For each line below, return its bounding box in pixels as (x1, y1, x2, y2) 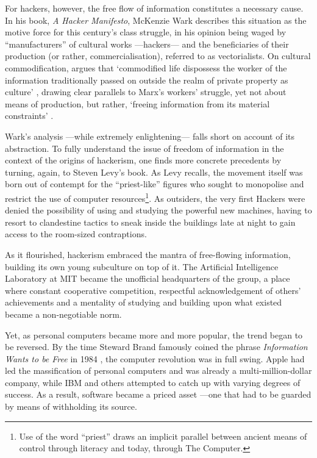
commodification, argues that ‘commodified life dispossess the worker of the (5, 61, 287, 74)
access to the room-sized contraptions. (5, 227, 147, 240)
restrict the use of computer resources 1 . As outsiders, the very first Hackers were (5, 190, 305, 204)
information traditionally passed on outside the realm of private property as (5, 73, 288, 86)
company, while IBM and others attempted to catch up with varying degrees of (5, 376, 301, 388)
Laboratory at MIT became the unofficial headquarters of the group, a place (5, 272, 290, 285)
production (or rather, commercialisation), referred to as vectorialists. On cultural (5, 49, 311, 62)
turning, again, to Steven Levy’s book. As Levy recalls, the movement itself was (5, 165, 303, 178)
